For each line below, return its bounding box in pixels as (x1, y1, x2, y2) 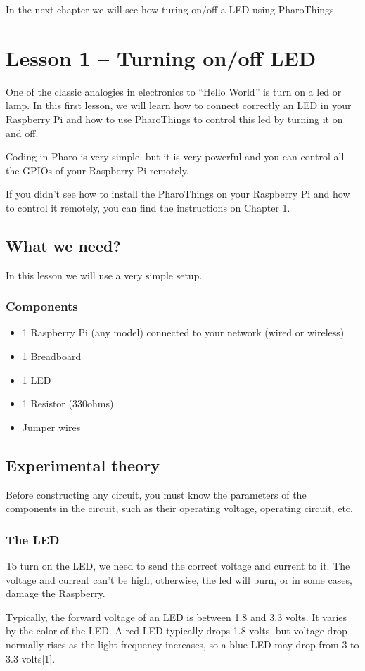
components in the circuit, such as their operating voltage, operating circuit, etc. (6, 501, 353, 516)
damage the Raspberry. (6, 586, 105, 601)
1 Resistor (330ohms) (22, 396, 114, 411)
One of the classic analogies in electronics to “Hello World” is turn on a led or (6, 84, 342, 98)
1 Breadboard (22, 349, 82, 364)
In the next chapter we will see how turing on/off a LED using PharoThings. (6, 2, 337, 16)
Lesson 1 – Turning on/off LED (6, 43, 316, 72)
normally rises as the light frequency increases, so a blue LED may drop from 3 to (6, 637, 359, 652)
